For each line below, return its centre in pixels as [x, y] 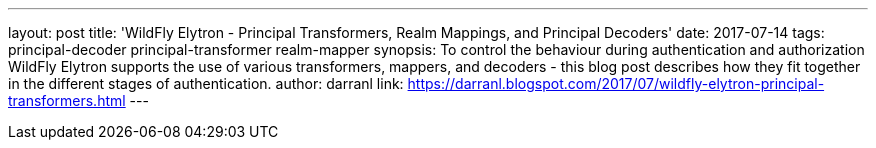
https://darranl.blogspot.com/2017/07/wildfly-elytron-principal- [616, 83]
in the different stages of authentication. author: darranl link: [206, 83]
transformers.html [67, 100]
